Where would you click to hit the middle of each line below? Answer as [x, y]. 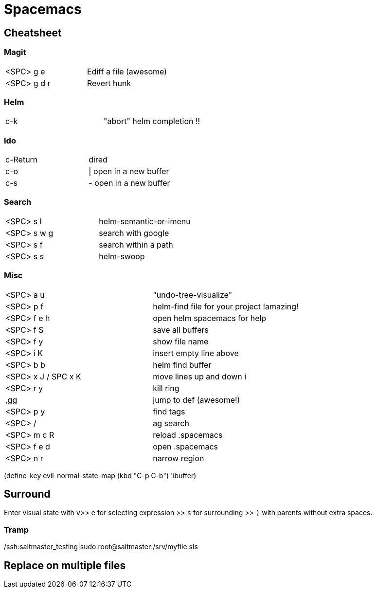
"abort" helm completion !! [152, 121]
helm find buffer [182, 365]
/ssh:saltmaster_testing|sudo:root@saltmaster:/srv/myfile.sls [101, 547]
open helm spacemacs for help [210, 318]
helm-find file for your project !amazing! [226, 306]
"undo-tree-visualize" [193, 295]
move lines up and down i [200, 376]
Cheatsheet [33, 33]
